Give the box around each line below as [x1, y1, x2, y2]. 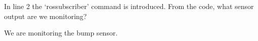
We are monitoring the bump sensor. [4, 27, 118, 38]
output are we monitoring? [4, 10, 87, 21]
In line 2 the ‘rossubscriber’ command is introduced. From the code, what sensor [4, 1, 254, 11]
